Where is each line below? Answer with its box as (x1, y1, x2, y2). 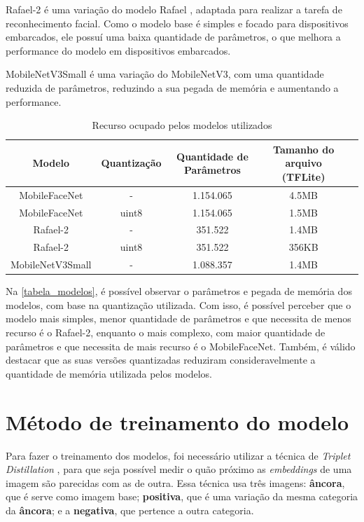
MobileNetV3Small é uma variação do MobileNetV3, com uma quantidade (6, 67, 324, 81)
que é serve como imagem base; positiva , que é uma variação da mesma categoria (6, 489, 358, 504)
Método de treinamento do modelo (6, 407, 349, 436)
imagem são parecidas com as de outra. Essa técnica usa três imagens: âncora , (6, 475, 345, 490)
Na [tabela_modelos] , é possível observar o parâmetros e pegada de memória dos (6, 284, 352, 298)
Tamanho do (273, 142, 335, 156)
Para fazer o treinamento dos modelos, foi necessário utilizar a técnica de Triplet (6, 448, 351, 462)
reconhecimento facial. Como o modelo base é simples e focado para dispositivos (6, 15, 349, 30)
